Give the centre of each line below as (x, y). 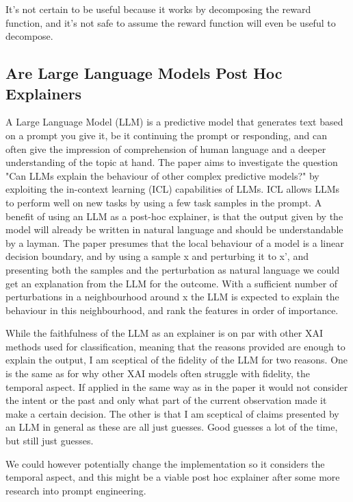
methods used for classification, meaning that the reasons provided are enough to (175, 346)
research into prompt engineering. (76, 490)
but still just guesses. (50, 441)
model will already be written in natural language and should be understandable (174, 229)
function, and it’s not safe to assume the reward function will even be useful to (171, 22)
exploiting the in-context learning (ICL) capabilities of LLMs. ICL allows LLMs (173, 189)
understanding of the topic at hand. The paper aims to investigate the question (172, 162)
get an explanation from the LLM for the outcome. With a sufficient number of (172, 283)
